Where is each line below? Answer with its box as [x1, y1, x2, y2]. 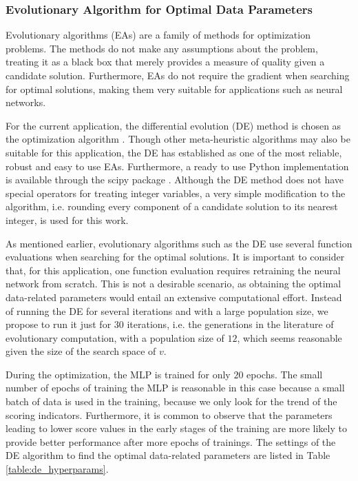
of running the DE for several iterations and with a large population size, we [6, 303, 328, 318]
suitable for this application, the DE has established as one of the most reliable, [6, 145, 342, 159]
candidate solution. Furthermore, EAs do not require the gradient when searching [6, 68, 350, 82]
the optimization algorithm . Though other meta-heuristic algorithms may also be [6, 132, 350, 146]
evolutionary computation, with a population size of [6, 330, 224, 345]
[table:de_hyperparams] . [6, 462, 109, 476]
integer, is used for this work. [6, 212, 129, 227]
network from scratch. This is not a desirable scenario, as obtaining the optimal [6, 276, 341, 291]
